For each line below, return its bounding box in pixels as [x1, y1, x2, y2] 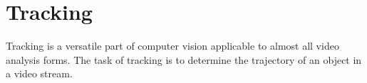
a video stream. [6, 66, 73, 81]
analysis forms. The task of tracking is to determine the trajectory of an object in [6, 52, 362, 67]
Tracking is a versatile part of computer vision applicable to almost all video [6, 38, 339, 53]
